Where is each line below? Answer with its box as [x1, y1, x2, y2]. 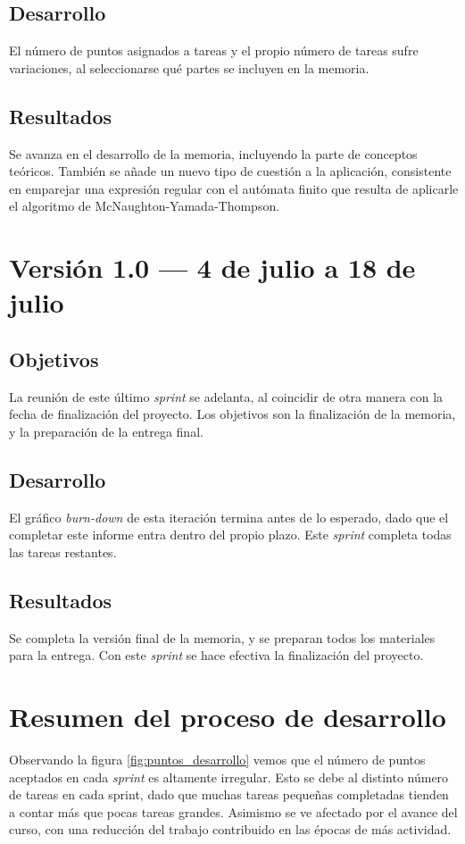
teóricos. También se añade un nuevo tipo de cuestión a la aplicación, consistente [9, 162, 452, 180]
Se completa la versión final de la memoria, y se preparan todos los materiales [9, 628, 436, 647]
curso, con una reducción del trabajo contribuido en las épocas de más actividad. [9, 820, 452, 839]
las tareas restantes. [9, 542, 117, 561]
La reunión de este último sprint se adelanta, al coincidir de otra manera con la [9, 387, 444, 405]
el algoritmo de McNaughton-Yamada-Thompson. [9, 196, 280, 215]
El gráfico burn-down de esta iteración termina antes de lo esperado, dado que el [9, 507, 449, 526]
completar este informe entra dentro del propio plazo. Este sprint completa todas [9, 525, 452, 544]
